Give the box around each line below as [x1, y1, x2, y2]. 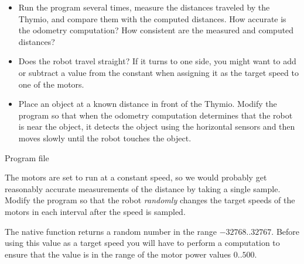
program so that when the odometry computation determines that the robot [18, 109, 293, 121]
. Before [271, 225, 300, 237]
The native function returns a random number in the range [5, 225, 217, 237]
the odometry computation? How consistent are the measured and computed [18, 24, 294, 36]
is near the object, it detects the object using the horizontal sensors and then [18, 120, 295, 133]
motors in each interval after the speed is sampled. [5, 205, 186, 217]
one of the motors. [18, 78, 84, 90]
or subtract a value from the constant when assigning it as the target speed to [18, 66, 299, 78]
